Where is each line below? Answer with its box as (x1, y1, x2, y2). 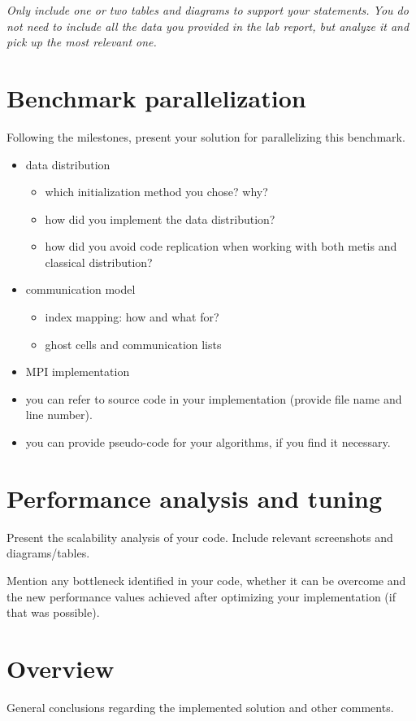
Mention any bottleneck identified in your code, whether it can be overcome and (6, 571, 406, 588)
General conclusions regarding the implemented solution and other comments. (6, 698, 394, 715)
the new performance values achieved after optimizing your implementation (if (6, 588, 396, 605)
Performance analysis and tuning (6, 481, 383, 514)
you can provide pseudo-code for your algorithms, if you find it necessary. (25, 434, 391, 451)
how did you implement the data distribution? (45, 210, 275, 227)
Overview (6, 651, 115, 684)
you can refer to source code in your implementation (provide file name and (25, 390, 402, 407)
